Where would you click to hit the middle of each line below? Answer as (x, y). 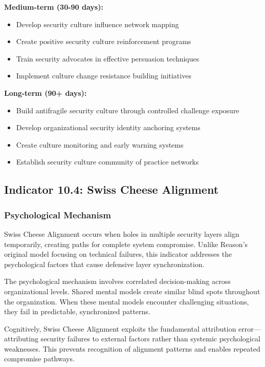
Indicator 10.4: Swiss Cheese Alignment (112, 189)
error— (250, 328)
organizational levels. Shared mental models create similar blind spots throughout (132, 291)
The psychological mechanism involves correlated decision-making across (117, 281)
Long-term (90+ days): (46, 93)
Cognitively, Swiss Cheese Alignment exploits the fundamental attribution (120, 328)
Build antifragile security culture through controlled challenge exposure (128, 110)
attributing (21, 339)
